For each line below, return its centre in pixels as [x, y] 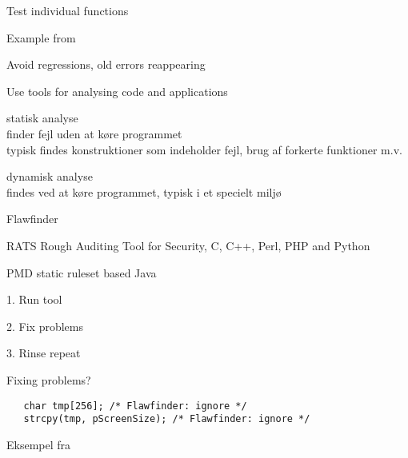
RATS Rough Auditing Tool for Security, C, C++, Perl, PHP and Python [188, 245]
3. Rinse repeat [44, 353]
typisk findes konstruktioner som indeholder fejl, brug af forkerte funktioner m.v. [204, 149]
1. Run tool [34, 299]
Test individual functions [68, 10]
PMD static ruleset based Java [82, 272]
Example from [41, 37]
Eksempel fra [39, 444]
